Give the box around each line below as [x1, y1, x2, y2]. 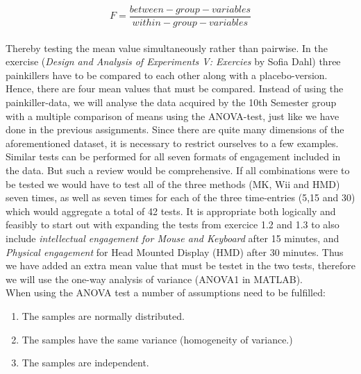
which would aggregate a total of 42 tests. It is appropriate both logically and [6, 203, 336, 218]
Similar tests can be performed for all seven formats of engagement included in [6, 149, 341, 164]
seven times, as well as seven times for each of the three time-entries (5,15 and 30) [6, 190, 355, 205]
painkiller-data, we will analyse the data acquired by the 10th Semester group [6, 95, 337, 110]
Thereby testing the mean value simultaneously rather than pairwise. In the [6, 40, 328, 55]
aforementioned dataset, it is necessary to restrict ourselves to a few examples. [6, 135, 339, 150]
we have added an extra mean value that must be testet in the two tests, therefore [6, 258, 355, 273]
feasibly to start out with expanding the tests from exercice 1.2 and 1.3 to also [6, 217, 339, 232]
